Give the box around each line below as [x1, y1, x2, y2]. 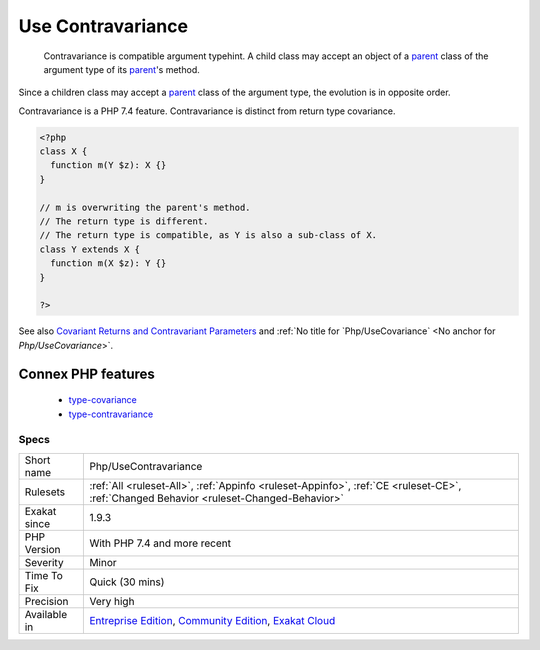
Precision [24, 594, 69, 608]
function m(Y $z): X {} [50, 160, 167, 171]
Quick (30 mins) [89, 575, 165, 589]
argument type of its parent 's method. [43, 63, 200, 75]
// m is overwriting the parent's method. [39, 201, 251, 213]
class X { [39, 146, 88, 157]
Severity [24, 555, 64, 569]
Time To [24, 568, 64, 582]
